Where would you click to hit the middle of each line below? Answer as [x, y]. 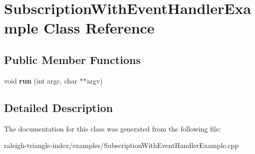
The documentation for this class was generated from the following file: [113, 128]
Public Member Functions [72, 59]
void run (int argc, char [41, 80]
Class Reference [99, 28]
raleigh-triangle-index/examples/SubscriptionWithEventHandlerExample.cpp [122, 145]
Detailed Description [59, 107]
